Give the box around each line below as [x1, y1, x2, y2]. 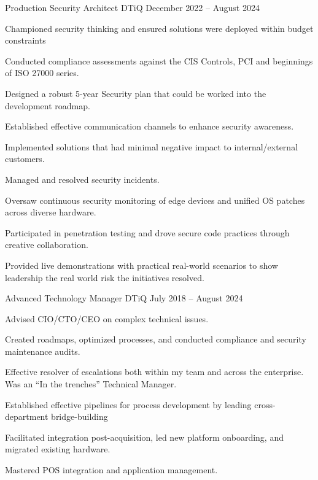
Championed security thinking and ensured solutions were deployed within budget [5, 21, 314, 34]
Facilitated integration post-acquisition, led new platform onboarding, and [5, 430, 284, 443]
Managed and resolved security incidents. [5, 172, 160, 185]
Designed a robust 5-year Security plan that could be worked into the [5, 87, 266, 99]
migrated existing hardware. [5, 443, 111, 455]
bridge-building [51, 410, 108, 423]
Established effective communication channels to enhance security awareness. [5, 120, 294, 133]
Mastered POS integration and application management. [5, 463, 218, 476]
